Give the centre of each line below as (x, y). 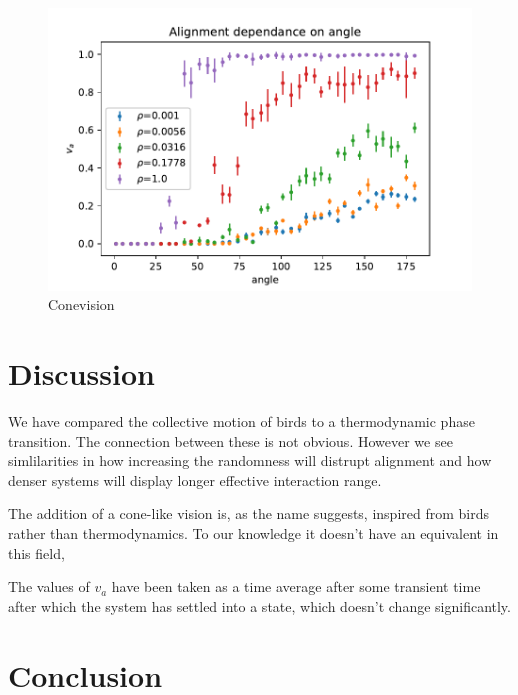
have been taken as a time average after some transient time (296, 586)
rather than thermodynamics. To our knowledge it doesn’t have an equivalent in (253, 532)
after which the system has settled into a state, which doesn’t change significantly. (259, 605)
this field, (36, 552)
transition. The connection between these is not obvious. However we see (230, 440)
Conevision (81, 304)
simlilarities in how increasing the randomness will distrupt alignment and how (250, 460)
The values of (49, 586)
